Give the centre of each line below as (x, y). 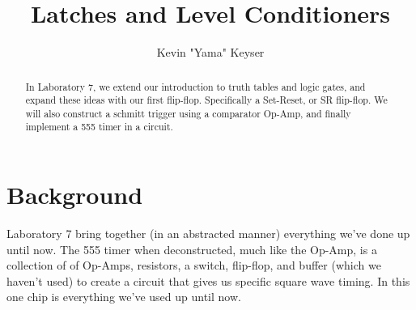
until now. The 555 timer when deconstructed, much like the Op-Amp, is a (192, 249)
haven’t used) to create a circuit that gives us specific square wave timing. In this (208, 280)
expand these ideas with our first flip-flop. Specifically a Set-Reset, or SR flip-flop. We (206, 100)
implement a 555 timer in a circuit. (99, 127)
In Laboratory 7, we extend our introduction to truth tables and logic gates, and (195, 86)
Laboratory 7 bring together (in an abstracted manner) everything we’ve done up (208, 234)
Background (75, 195)
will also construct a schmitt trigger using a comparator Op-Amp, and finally (188, 113)
